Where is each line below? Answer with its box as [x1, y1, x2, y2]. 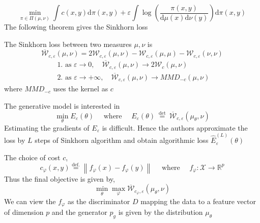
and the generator [51, 207, 107, 217]
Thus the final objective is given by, [4, 173, 115, 184]
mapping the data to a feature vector [140, 195, 256, 206]
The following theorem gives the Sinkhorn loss [4, 21, 148, 32]
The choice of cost [4, 152, 61, 162]
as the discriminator [67, 195, 130, 206]
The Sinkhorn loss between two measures [4, 38, 132, 49]
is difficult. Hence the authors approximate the [102, 122, 248, 133]
